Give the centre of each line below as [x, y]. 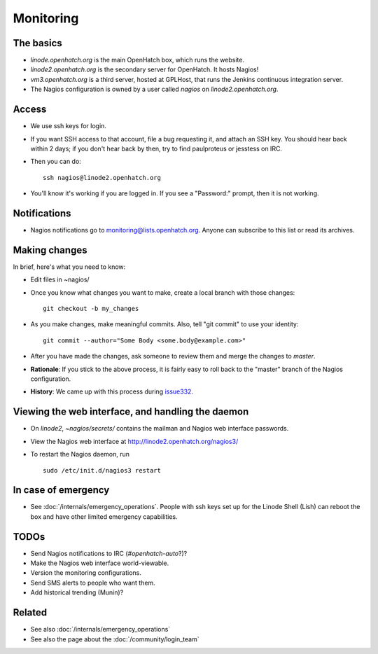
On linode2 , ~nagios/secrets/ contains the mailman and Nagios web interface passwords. [160, 429]
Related [30, 613]
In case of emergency [61, 490]
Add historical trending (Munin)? [77, 592]
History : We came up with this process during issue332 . [112, 391]
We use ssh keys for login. [68, 126]
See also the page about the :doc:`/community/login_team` [115, 639]
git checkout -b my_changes [91, 309]
